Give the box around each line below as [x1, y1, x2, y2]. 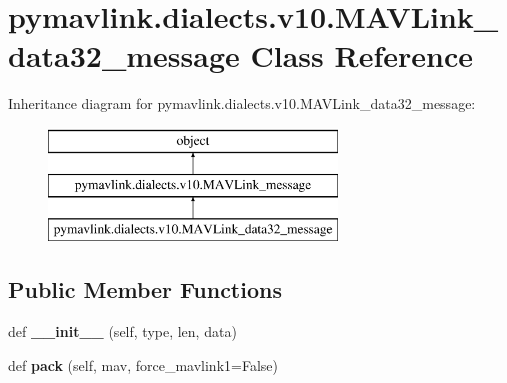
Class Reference [250, 35, 473, 76]
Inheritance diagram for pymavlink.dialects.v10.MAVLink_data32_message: [8, 93, 476, 114]
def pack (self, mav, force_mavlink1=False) [8, 354, 278, 375]
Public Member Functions [8, 274, 282, 305]
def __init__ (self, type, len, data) [8, 321, 237, 342]
